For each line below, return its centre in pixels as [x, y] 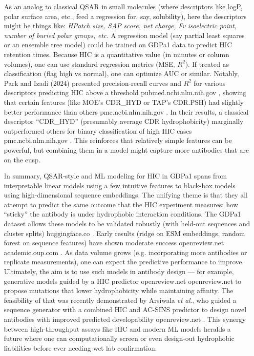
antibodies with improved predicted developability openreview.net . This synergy [125, 319]
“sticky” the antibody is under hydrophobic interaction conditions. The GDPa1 [123, 214]
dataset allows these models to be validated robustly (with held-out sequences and [127, 224]
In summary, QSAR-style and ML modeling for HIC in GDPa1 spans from [116, 176]
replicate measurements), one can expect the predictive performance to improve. [124, 262]
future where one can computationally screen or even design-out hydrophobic [119, 338]
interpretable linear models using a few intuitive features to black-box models [120, 185]
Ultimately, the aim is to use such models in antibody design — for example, [119, 271]
